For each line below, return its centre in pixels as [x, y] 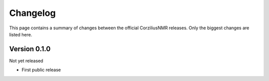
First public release [41, 70]
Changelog [32, 13]
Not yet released [26, 61]
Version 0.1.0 [30, 49]
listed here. [21, 34]
